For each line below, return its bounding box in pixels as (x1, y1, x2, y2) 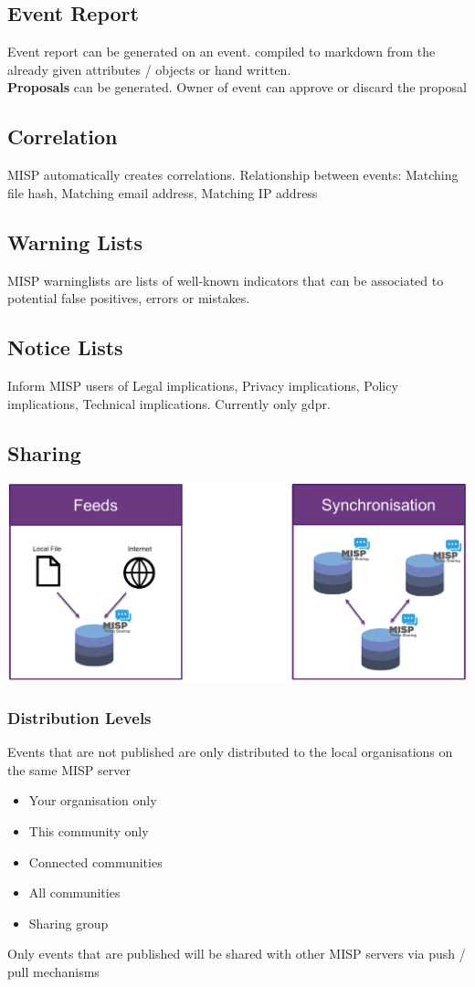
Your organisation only (28, 791, 157, 810)
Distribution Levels (7, 706, 152, 729)
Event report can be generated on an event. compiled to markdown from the (7, 42, 436, 61)
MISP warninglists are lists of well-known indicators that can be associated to (7, 270, 444, 289)
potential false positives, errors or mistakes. (7, 289, 250, 308)
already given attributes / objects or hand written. (7, 59, 291, 79)
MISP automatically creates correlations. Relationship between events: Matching (7, 165, 459, 184)
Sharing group (28, 913, 109, 932)
